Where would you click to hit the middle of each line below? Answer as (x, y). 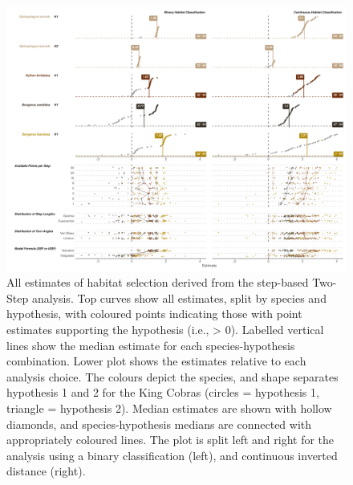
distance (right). (46, 471)
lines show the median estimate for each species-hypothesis (151, 345)
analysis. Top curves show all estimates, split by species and (179, 298)
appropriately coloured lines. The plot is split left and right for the (170, 440)
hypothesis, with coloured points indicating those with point (154, 314)
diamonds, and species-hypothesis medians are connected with (159, 424)
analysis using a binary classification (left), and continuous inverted (172, 455)
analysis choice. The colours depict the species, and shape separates (172, 376)
